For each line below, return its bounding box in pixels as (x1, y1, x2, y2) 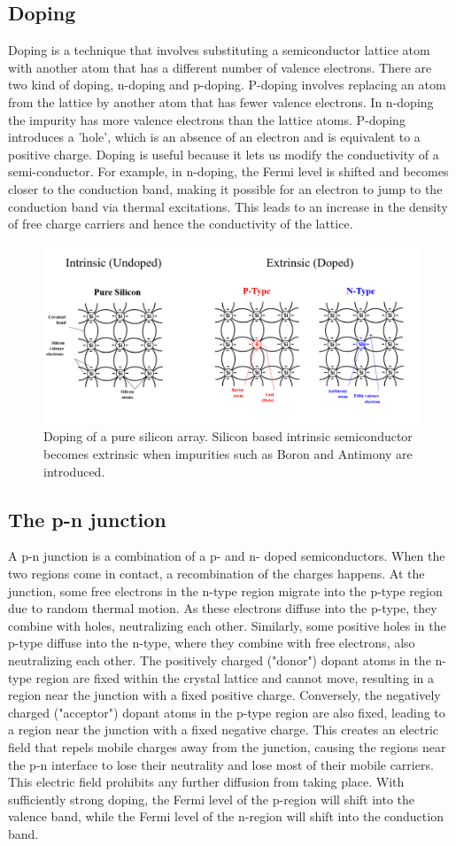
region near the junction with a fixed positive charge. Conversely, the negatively (8, 686, 441, 704)
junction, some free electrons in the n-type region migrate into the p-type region (8, 581, 443, 600)
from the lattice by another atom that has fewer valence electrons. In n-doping (8, 92, 434, 111)
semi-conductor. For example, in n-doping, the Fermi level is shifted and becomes (8, 162, 449, 181)
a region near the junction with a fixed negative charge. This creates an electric (8, 720, 439, 739)
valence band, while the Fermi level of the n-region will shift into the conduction (8, 807, 444, 826)
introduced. (43, 462, 105, 480)
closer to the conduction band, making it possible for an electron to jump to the (8, 179, 443, 198)
